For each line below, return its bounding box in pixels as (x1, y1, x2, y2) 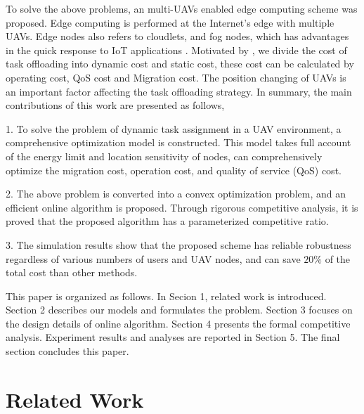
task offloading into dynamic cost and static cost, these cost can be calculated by (6, 56, 354, 71)
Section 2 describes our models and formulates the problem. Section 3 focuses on (6, 302, 353, 317)
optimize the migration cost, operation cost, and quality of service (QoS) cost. (6, 162, 342, 177)
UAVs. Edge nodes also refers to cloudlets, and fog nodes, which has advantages (6, 29, 349, 44)
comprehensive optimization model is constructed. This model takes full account (6, 135, 351, 150)
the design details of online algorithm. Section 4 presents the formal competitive (6, 316, 351, 330)
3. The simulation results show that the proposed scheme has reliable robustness (6, 237, 351, 252)
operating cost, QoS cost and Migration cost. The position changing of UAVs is (6, 70, 346, 84)
